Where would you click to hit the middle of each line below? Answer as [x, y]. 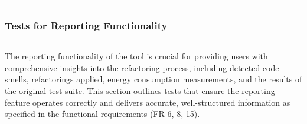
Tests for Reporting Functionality [86, 25]
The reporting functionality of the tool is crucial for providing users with [136, 56]
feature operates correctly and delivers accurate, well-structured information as [148, 102]
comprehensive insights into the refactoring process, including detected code [142, 67]
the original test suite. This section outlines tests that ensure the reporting [140, 91]
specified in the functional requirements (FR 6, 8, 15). [102, 114]
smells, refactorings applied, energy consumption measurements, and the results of [153, 79]
